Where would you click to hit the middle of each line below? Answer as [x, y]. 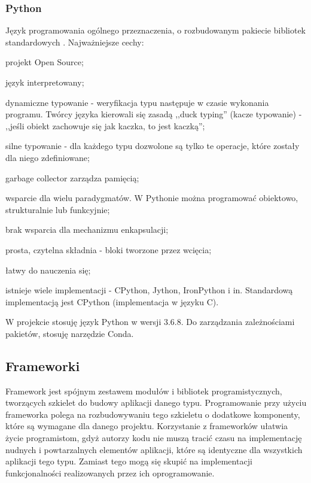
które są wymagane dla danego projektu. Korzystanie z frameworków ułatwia [147, 426]
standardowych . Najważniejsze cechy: [75, 42]
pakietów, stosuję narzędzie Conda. [70, 333]
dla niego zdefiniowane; [48, 157]
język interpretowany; [45, 82]
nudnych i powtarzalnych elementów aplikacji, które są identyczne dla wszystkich [154, 449]
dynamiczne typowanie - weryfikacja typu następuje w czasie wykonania [137, 102]
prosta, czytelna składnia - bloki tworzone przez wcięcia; [109, 249]
